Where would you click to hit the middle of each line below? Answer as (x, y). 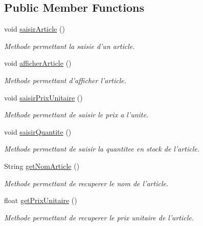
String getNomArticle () (42, 166)
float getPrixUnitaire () (41, 200)
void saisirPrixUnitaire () (43, 97)
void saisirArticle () (35, 29)
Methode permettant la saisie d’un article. (70, 46)
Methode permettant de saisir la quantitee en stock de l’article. (102, 149)
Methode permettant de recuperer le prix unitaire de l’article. (99, 217)
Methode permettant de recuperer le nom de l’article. (86, 183)
